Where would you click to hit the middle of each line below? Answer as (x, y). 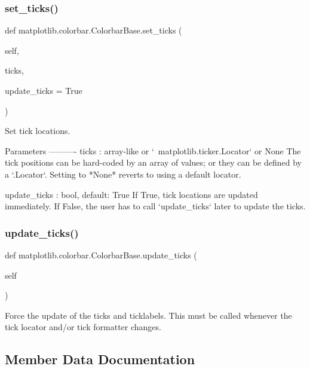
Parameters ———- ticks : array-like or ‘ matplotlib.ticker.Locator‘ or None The (153, 150)
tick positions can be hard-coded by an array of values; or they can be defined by (154, 162)
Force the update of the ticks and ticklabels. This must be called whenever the (148, 315)
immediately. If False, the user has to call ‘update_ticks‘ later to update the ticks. (155, 206)
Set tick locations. (38, 131)
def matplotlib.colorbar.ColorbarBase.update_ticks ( (101, 254)
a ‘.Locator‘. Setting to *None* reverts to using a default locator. (123, 174)
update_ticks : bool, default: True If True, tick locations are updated (131, 194)
